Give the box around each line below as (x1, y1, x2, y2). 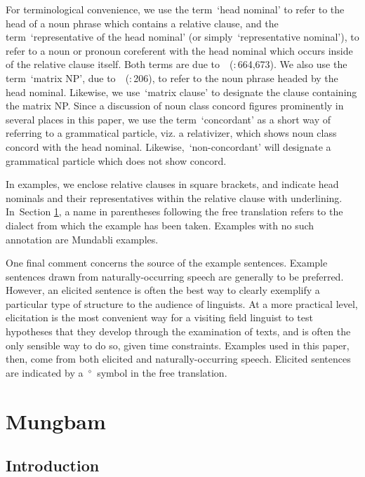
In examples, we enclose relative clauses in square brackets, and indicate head (6, 177, 339, 192)
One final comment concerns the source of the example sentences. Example (6, 255, 328, 270)
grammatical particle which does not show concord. (6, 153, 227, 168)
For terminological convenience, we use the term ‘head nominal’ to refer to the (6, 2, 345, 16)
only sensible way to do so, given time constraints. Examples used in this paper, (6, 337, 350, 352)
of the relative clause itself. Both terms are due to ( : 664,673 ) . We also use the (6, 57, 347, 72)
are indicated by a (6, 365, 84, 379)
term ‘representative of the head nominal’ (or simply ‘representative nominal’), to (6, 29, 359, 44)
